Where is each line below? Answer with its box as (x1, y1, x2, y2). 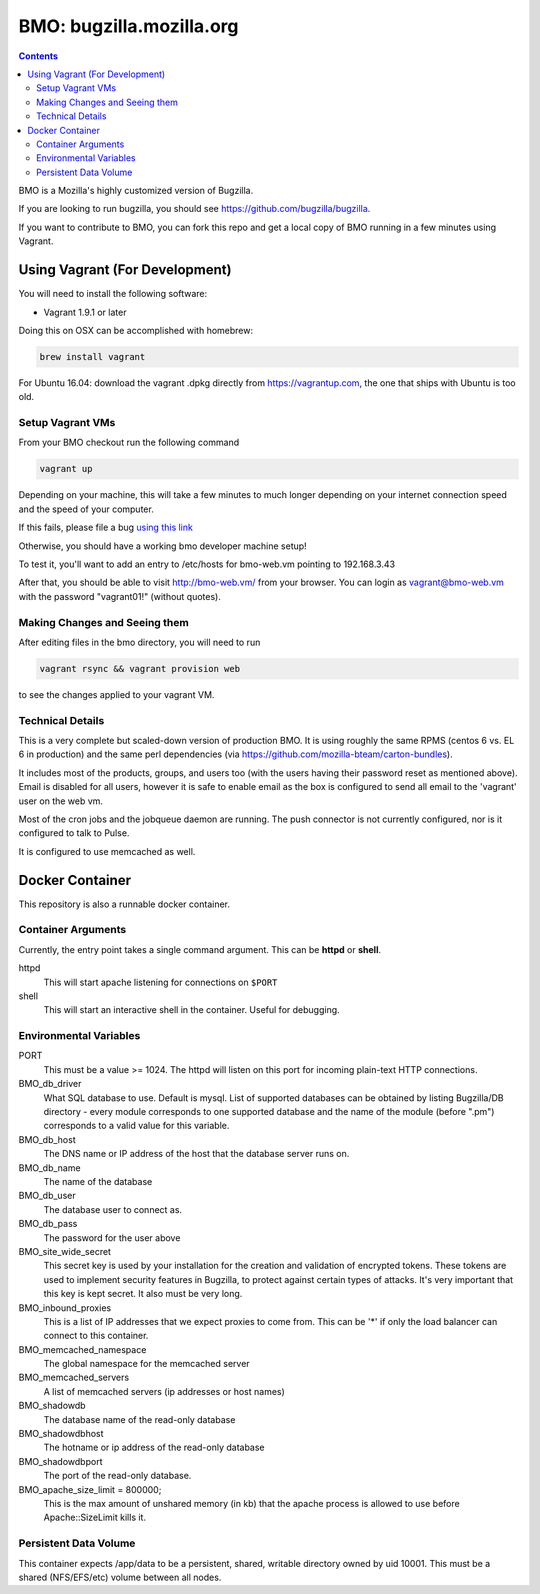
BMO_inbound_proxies (18, 1301, 112, 1314)
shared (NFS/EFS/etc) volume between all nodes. (18, 1571, 222, 1583)
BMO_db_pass (18, 1218, 78, 1230)
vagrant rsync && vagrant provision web (39, 663, 240, 674)
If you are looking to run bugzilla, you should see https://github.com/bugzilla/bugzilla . (18, 203, 371, 215)
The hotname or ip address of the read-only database (43, 1441, 265, 1454)
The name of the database (43, 1175, 153, 1187)
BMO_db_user (18, 1190, 76, 1202)
